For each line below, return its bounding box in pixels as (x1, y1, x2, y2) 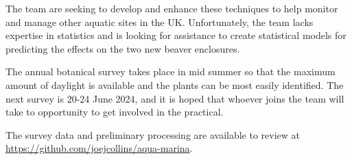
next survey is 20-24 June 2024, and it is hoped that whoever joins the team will (5, 91, 344, 105)
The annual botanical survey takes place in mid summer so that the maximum (5, 64, 336, 79)
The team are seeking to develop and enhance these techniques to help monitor (5, 1, 338, 15)
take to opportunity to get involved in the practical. (5, 105, 224, 119)
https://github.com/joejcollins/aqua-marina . (5, 141, 193, 155)
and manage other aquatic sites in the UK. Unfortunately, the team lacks (5, 14, 314, 29)
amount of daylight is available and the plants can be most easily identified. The (5, 77, 344, 92)
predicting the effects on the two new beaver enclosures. (5, 41, 240, 55)
